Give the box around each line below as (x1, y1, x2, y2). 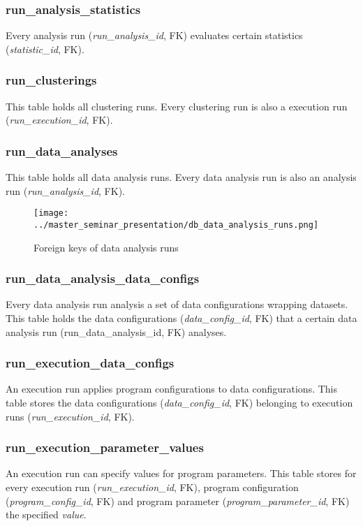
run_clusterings (6, 71, 97, 89)
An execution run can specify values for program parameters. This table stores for (6, 466, 357, 481)
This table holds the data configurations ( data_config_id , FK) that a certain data (6, 310, 357, 325)
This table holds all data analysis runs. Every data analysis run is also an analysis (6, 170, 357, 184)
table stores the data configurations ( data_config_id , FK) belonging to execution (6, 395, 353, 409)
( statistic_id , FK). (6, 41, 84, 56)
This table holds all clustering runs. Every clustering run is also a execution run (6, 98, 348, 113)
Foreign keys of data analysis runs (34, 240, 179, 254)
